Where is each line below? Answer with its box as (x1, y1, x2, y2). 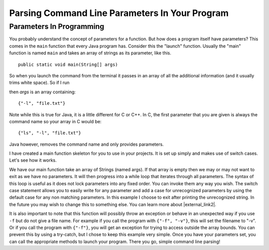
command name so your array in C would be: (9, 118, 102, 124)
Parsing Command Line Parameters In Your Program (9, 7, 229, 18)
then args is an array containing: (9, 89, 76, 95)
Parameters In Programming (9, 22, 105, 31)
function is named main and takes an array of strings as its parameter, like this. (9, 50, 171, 56)
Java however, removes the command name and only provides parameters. (9, 141, 164, 147)
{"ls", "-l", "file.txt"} (18, 130, 82, 136)
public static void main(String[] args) (18, 61, 118, 67)
